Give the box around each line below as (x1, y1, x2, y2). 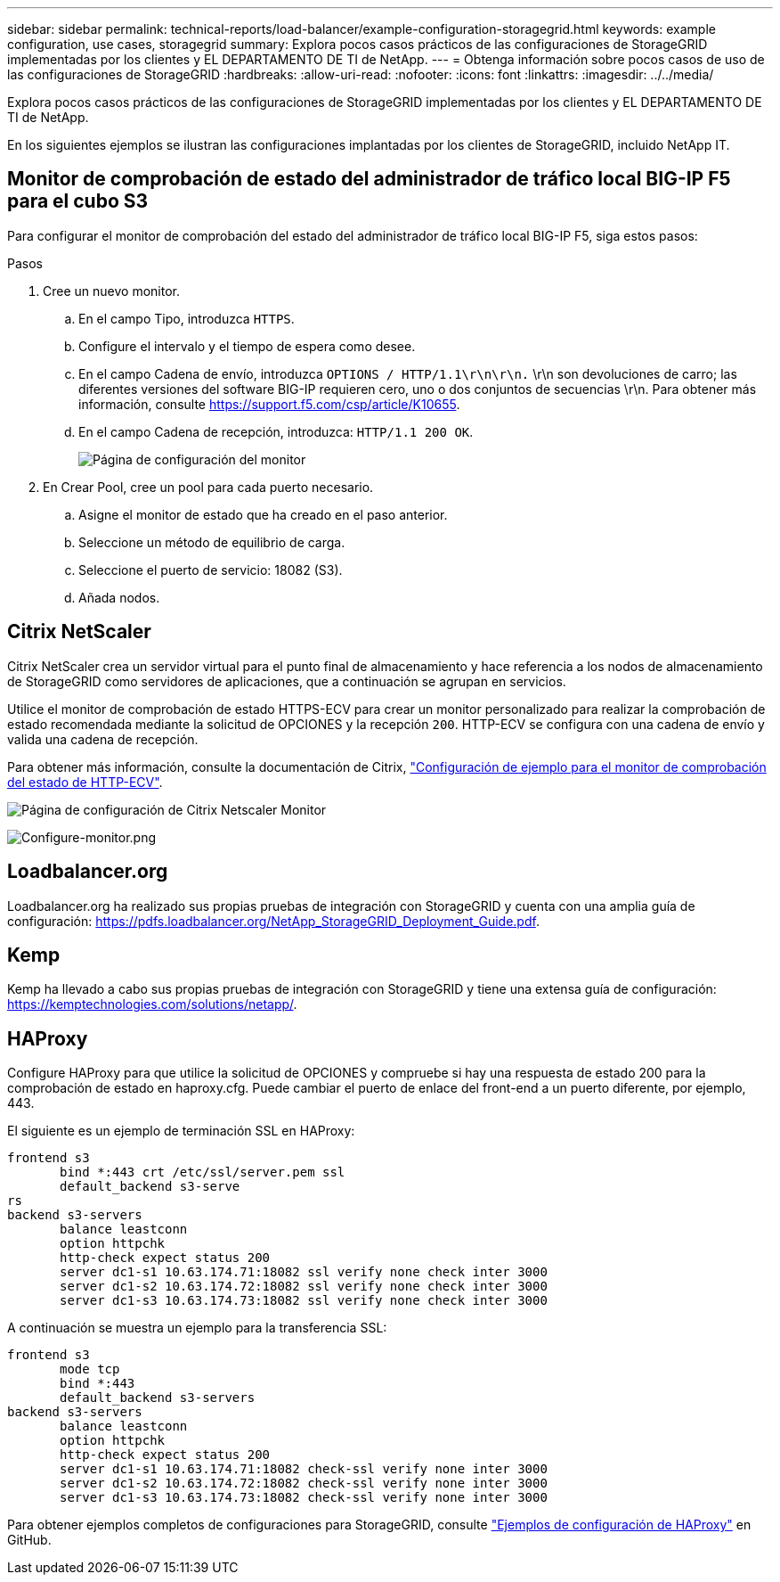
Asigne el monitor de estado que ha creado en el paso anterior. (78, 506, 448, 522)
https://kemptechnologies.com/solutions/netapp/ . (7, 996, 297, 1012)
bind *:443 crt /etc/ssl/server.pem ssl (60, 1165, 345, 1180)
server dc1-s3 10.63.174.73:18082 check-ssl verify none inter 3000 (60, 1490, 548, 1505)
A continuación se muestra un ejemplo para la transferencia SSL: (7, 1320, 387, 1336)
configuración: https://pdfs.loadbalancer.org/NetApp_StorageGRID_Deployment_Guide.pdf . (7, 913, 540, 929)
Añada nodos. (78, 589, 160, 605)
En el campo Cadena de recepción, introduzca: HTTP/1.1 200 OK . (78, 423, 474, 439)
